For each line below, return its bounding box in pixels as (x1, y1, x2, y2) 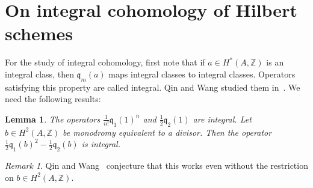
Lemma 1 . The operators (5, 112, 101, 125)
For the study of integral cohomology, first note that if (5, 56, 205, 68)
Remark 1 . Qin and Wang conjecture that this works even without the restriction (5, 159, 308, 172)
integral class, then (5, 67, 74, 80)
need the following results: (5, 92, 101, 105)
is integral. (81, 138, 120, 150)
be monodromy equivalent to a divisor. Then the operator (62, 126, 272, 138)
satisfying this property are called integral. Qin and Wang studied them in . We (5, 80, 300, 93)
